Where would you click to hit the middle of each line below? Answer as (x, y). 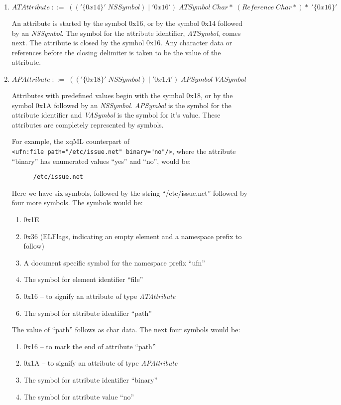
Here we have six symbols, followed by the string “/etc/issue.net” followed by (129, 193)
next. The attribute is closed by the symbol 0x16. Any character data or (122, 43)
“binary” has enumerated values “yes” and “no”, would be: (101, 161)
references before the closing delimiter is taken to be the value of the (116, 52)
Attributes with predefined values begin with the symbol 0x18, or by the (122, 95)
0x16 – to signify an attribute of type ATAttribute (100, 296)
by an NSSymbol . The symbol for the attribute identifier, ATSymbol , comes (126, 33)
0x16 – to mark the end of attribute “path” (90, 346)
